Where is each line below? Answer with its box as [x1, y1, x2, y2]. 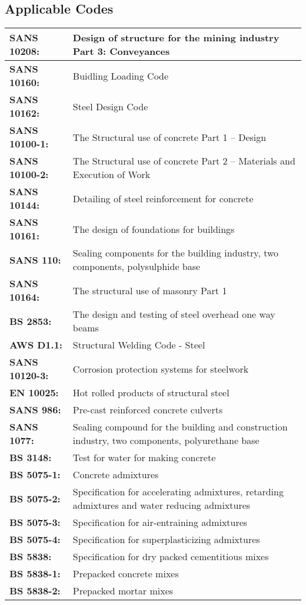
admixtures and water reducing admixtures [72, 498, 251, 512]
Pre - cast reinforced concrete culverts [72, 403, 223, 417]
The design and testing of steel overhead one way [72, 307, 275, 321]
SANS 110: [9, 252, 61, 267]
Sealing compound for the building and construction [72, 420, 288, 434]
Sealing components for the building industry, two [72, 246, 279, 260]
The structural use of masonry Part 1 [72, 283, 227, 297]
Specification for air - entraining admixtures [72, 515, 248, 530]
